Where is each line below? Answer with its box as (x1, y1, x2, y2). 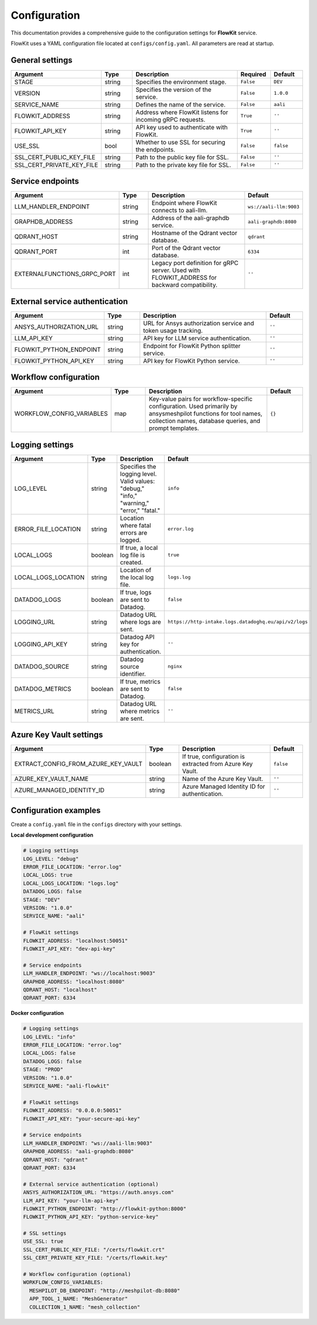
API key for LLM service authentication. (143, 334, 252, 342)
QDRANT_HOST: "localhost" (23, 986, 97, 993)
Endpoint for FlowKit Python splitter (143, 342, 241, 350)
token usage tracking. (143, 326, 203, 335)
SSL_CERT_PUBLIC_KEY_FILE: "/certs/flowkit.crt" (23, 1246, 165, 1253)
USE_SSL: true (23, 1238, 64, 1245)
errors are (120, 528, 148, 536)
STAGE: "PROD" (23, 1066, 64, 1073)
